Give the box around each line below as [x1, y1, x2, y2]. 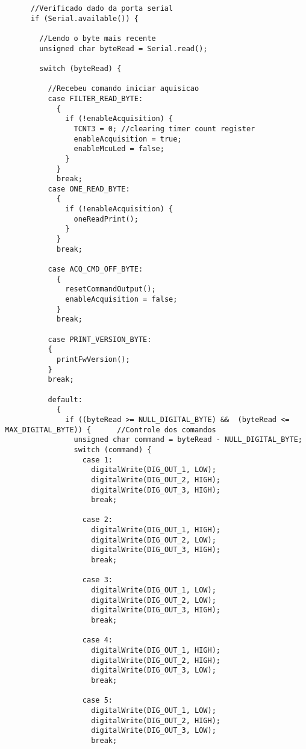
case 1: [82, 455, 113, 464]
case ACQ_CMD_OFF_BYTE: [48, 265, 143, 274]
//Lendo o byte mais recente [39, 34, 156, 43]
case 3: [82, 576, 113, 585]
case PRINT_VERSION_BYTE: [48, 335, 152, 344]
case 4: [82, 636, 113, 645]
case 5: [82, 696, 113, 705]
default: [48, 395, 83, 404]
